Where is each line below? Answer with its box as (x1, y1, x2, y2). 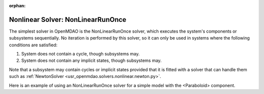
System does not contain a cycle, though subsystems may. (21, 51, 140, 57)
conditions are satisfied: (9, 42, 58, 48)
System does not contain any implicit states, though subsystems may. (21, 57, 162, 63)
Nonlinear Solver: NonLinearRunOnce (9, 15, 127, 24)
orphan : (9, 3, 26, 8)
